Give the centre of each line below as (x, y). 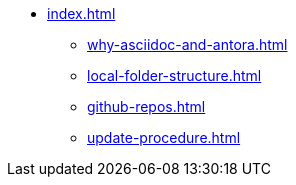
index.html (81, 13)
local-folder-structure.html (174, 75)
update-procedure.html (164, 137)
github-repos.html (146, 106)
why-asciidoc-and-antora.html (187, 44)
